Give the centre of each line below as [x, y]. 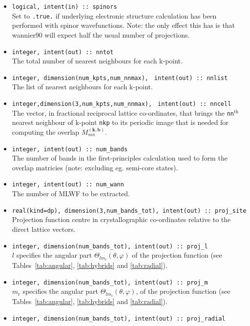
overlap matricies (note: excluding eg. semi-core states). [95, 167]
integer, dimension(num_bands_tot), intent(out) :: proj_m [110, 282]
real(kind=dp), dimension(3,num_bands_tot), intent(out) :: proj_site [129, 211]
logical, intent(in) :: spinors [64, 7]
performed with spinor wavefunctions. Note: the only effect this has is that [124, 25]
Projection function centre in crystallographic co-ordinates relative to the [121, 219]
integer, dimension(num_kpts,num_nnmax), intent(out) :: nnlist [120, 78]
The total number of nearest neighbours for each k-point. [97, 61]
